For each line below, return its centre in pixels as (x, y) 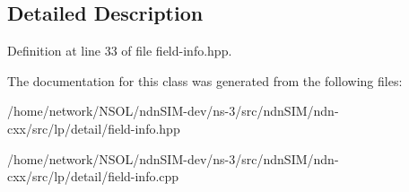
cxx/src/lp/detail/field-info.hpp (94, 128)
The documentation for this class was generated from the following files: (205, 80)
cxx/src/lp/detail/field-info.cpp (93, 176)
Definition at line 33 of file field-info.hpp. (120, 51)
